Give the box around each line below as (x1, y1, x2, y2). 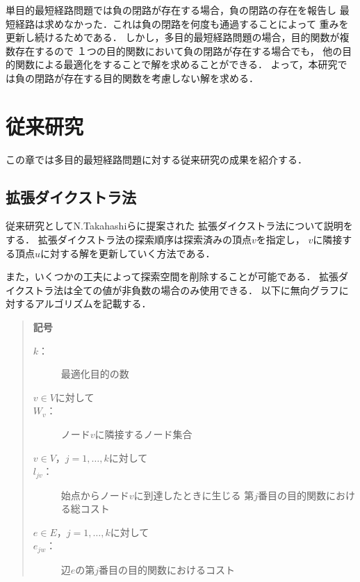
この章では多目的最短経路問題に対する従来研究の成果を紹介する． (6, 152, 307, 166)
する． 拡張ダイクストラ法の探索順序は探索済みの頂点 (6, 232, 252, 247)
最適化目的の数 (60, 366, 129, 381)
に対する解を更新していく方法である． (40, 245, 215, 260)
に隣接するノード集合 (95, 427, 193, 442)
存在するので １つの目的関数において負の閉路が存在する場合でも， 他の (15, 43, 343, 58)
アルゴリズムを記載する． (34, 296, 152, 311)
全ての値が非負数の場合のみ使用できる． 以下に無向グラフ (73, 282, 339, 297)
